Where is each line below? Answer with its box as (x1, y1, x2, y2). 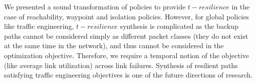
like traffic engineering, (4, 21, 74, 31)
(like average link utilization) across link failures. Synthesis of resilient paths (4, 60, 238, 70)
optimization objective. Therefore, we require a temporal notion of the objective (4, 50, 249, 60)
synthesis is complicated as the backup (120, 21, 238, 31)
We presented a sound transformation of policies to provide (4, 1, 186, 11)
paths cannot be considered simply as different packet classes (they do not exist (4, 30, 248, 41)
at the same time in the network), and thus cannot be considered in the (4, 40, 224, 51)
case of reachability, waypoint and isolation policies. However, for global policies (4, 11, 249, 21)
